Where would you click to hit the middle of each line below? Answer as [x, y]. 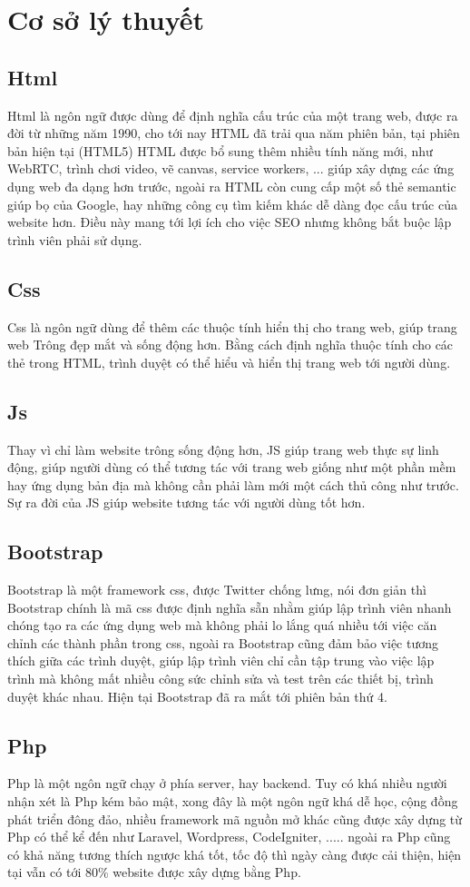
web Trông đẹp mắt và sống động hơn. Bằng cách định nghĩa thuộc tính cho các [230, 345]
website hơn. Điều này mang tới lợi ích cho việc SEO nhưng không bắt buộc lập [230, 222]
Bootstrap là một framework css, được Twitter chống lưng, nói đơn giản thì [217, 590]
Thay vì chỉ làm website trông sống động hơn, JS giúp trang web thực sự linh [223, 449]
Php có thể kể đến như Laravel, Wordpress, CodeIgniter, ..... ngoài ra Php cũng [229, 837]
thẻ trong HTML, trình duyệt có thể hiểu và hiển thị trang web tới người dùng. [229, 362]
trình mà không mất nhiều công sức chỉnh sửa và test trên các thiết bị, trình [220, 679]
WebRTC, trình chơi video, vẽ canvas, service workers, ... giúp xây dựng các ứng [231, 168]
